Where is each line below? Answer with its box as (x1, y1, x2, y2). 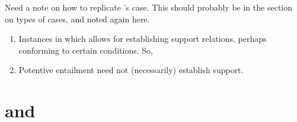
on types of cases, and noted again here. (5, 12, 150, 25)
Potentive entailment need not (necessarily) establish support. (18, 64, 244, 76)
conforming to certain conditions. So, (18, 44, 153, 56)
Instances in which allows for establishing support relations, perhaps (18, 32, 267, 45)
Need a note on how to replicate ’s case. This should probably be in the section (5, 1, 292, 13)
